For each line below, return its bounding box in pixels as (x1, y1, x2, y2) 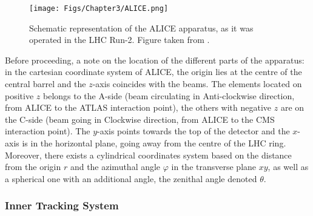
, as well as (268, 160, 309, 173)
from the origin (5, 160, 61, 173)
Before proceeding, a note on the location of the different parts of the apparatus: (5, 53, 305, 66)
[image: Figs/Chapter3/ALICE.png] (29, 4, 169, 13)
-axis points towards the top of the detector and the (97, 125, 290, 137)
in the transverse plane (171, 160, 257, 173)
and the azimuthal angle (70, 160, 161, 173)
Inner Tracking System (5, 198, 119, 213)
